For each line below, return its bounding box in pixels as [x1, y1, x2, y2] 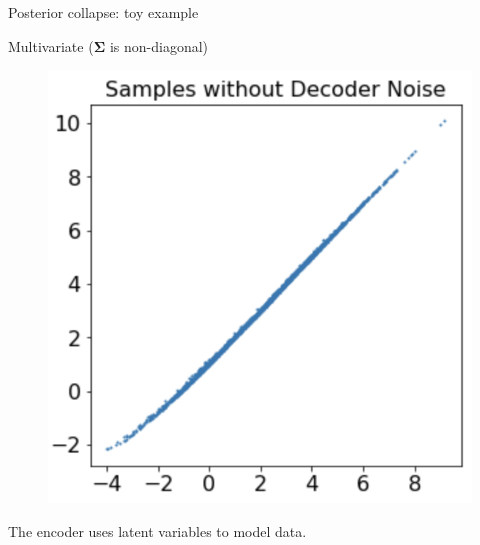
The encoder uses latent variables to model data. [8, 521, 307, 542]
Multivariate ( [8, 35, 94, 56]
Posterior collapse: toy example [8, 2, 199, 22]
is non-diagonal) [109, 35, 209, 56]
